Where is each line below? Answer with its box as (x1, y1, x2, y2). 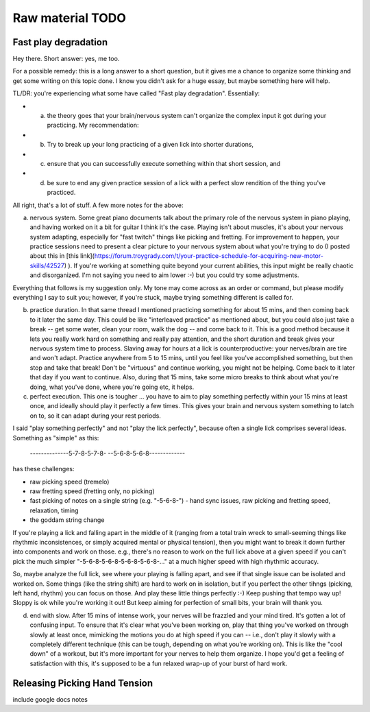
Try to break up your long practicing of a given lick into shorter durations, (47, 141, 254, 149)
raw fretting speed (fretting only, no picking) (29, 487, 155, 495)
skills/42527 (29, 261, 65, 270)
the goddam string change (29, 516, 105, 524)
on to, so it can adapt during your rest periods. (29, 412, 161, 420)
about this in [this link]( (29, 252, 95, 260)
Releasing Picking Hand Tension (12, 677, 153, 689)
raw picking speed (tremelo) (29, 477, 110, 486)
